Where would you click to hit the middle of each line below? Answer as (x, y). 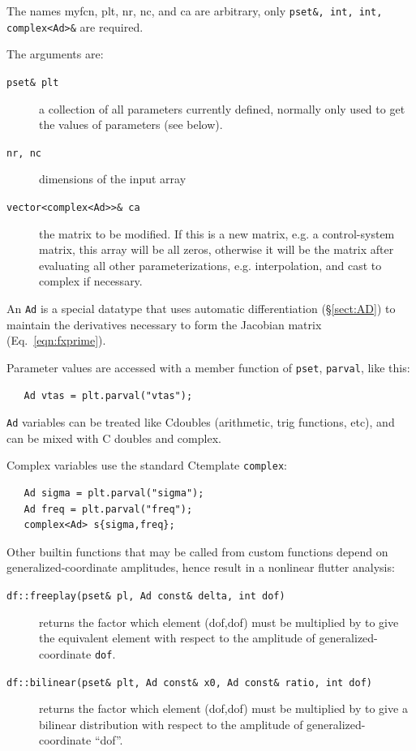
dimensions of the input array (113, 179)
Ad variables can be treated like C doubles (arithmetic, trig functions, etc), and (201, 422)
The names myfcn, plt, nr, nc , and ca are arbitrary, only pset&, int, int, (195, 11)
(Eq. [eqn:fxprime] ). (56, 340)
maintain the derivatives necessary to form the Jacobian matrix (164, 324)
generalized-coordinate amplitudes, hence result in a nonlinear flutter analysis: (201, 567)
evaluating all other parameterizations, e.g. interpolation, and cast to (210, 265)
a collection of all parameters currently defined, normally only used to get (222, 108)
